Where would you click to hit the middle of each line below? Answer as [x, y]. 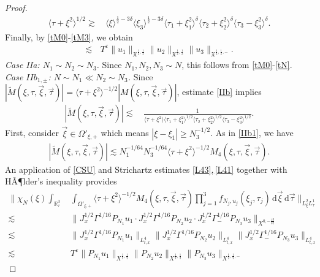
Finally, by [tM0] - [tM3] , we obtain [69, 36]
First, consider [32, 133]
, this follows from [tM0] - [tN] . [237, 65]
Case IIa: [22, 65]
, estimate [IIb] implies [219, 92]
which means [125, 133]
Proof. [16, 7]
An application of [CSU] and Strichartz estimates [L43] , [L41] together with [146, 169]
